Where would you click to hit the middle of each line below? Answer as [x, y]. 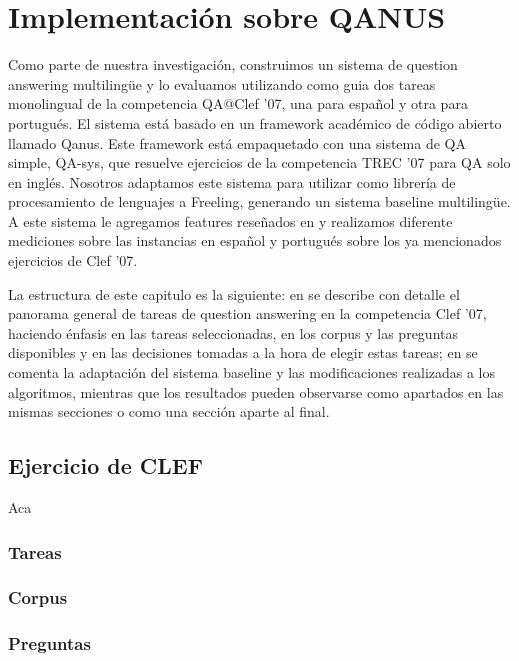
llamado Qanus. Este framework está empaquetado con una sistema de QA [237, 142]
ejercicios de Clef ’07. [73, 260]
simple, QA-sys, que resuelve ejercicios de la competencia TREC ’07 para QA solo [259, 162]
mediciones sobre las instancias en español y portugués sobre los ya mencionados [255, 240]
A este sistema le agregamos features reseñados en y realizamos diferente [230, 220]
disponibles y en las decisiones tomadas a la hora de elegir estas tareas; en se [243, 352]
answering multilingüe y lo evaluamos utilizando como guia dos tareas [222, 83]
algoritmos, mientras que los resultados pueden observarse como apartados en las [256, 391]
